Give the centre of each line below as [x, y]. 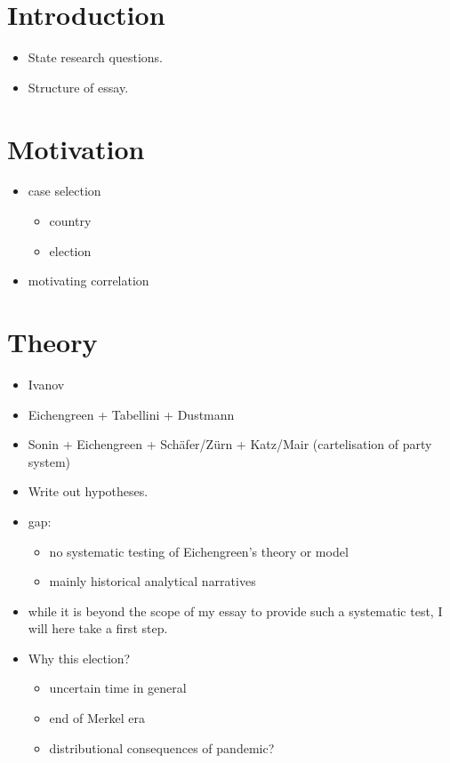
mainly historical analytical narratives [153, 581]
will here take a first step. [98, 628]
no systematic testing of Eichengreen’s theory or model [199, 551]
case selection [64, 191]
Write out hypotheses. [88, 491]
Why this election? [79, 658]
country [70, 221]
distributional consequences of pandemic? [162, 747]
